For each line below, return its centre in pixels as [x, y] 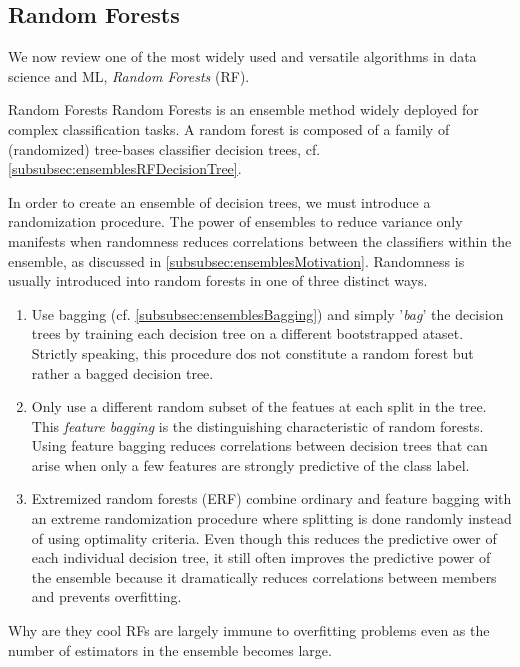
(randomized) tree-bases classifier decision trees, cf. [164, 148]
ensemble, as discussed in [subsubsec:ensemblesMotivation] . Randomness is [236, 260]
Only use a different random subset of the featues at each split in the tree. [259, 406]
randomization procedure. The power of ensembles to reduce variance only [235, 221]
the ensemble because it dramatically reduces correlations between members [264, 576]
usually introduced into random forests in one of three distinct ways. [218, 280]
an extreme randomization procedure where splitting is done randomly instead [271, 518]
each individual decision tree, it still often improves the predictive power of [261, 557]
